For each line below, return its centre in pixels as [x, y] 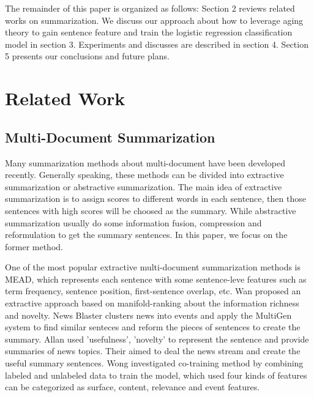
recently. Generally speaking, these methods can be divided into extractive [144, 175]
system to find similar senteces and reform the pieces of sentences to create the [153, 327]
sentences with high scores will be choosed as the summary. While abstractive [151, 210]
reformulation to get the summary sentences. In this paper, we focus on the [146, 235]
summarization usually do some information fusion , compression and [133, 222]
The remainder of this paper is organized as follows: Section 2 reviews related [150, 8]
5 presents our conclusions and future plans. [87, 56]
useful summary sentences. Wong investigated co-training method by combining [154, 363]
